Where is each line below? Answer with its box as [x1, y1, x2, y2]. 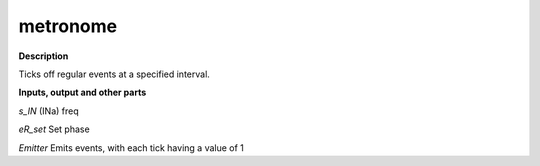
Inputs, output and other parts [18, 86, 147, 99]
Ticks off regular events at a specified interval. [18, 68, 210, 80]
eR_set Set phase [18, 123, 90, 135]
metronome [18, 15, 118, 37]
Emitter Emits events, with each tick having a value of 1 [18, 141, 245, 154]
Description [18, 50, 69, 62]
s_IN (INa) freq [18, 105, 79, 117]
